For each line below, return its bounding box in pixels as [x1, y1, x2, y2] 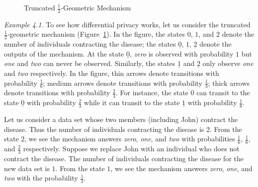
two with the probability [4, 173, 78, 183]
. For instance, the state [115, 87, 188, 98]
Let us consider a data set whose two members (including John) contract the [4, 114, 238, 125]
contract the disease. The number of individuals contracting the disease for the [4, 153, 244, 163]
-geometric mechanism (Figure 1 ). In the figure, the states [7, 29, 185, 39]
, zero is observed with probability [129, 48, 234, 59]
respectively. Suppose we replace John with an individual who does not [23, 143, 240, 154]
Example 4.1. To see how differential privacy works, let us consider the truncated [4, 19, 251, 29]
